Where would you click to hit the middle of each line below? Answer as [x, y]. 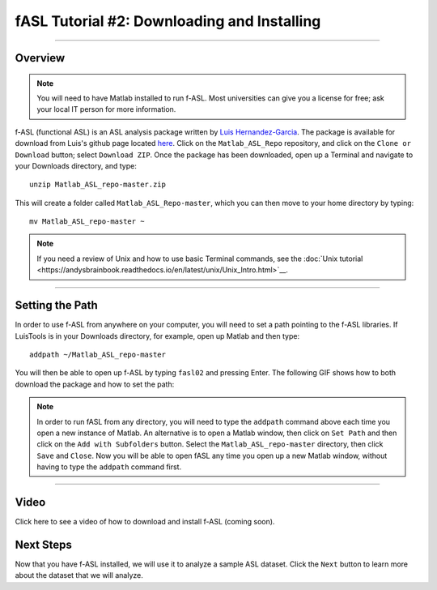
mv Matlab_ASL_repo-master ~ [87, 222]
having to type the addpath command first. [109, 467]
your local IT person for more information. [106, 109]
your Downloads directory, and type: [76, 165]
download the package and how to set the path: [95, 384]
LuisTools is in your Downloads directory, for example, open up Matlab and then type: [157, 336]
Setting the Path [57, 305]
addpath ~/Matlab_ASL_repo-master [98, 354]
